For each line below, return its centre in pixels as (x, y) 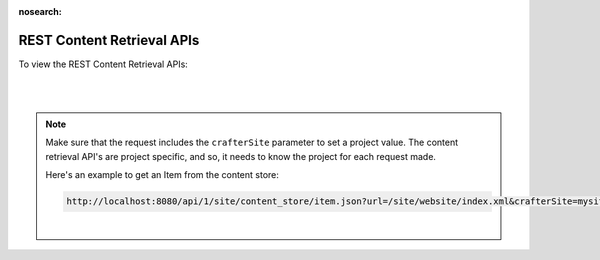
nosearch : (40, 11)
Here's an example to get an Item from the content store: (162, 175)
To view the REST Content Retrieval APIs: (103, 64)
